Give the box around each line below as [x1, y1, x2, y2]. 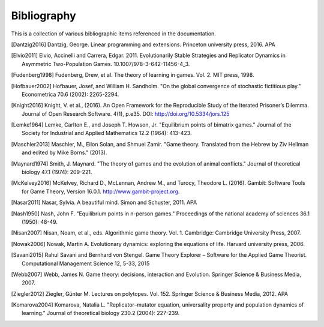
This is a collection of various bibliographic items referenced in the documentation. [11, 30, 216, 37]
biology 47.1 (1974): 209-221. [22, 169, 92, 176]
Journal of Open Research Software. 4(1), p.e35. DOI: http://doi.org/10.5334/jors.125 [22, 110, 230, 117]
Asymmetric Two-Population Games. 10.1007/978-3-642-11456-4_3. [22, 60, 190, 67]
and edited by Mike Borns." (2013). [22, 149, 107, 156]
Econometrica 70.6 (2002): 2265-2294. [22, 91, 119, 98]
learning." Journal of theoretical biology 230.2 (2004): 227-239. [22, 310, 180, 317]
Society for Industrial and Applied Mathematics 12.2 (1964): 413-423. [22, 130, 192, 137]
